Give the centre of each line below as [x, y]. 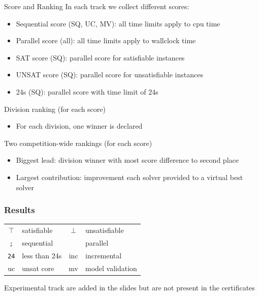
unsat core [38, 268]
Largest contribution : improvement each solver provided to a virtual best [129, 177]
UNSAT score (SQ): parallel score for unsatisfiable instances [109, 75]
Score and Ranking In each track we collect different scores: [97, 6]
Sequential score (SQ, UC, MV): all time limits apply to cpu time [118, 23]
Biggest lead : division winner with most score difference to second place [127, 160]
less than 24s [42, 255]
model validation [111, 268]
